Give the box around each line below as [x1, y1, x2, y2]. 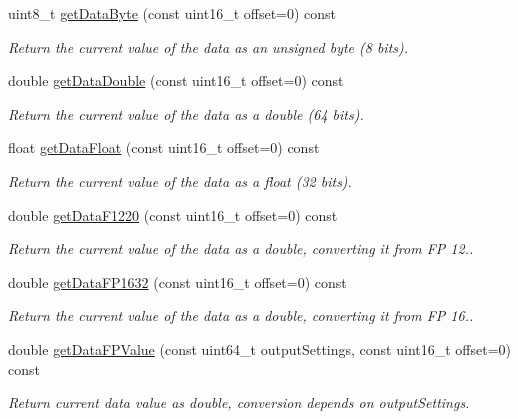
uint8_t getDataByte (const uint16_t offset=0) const [8, 3, 337, 23]
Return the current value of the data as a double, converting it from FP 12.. [8, 238, 474, 259]
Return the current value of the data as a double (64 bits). [8, 103, 364, 124]
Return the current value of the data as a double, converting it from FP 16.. [8, 305, 474, 326]
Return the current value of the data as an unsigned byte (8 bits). [8, 36, 409, 57]
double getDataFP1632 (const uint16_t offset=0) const [8, 271, 347, 292]
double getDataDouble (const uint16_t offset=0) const [8, 70, 344, 91]
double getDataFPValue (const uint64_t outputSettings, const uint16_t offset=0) [8, 338, 512, 359]
